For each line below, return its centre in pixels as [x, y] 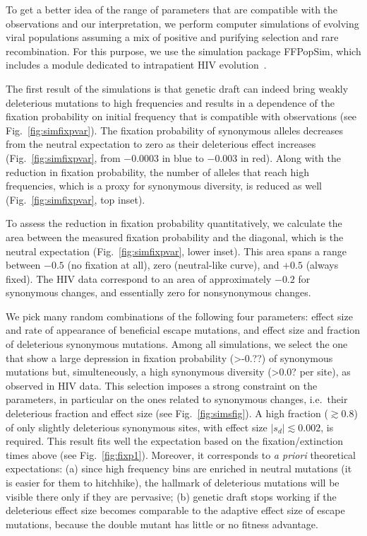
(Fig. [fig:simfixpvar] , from [63, 157]
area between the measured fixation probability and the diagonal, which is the [175, 237]
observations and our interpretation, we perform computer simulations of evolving [182, 23]
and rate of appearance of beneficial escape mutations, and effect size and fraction [183, 330]
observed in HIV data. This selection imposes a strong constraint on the [162, 385]
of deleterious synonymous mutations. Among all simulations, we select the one [177, 344]
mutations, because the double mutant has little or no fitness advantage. [162, 524]
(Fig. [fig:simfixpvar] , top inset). [76, 199]
